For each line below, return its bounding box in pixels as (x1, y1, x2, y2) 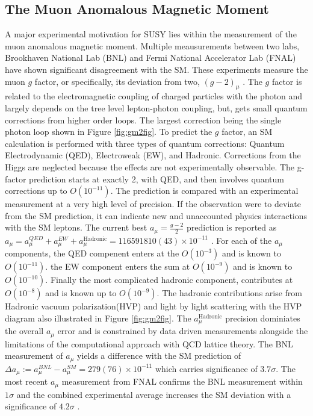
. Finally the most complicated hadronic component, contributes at (45, 273, 293, 286)
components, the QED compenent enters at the (5, 247, 179, 259)
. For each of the (211, 234, 272, 246)
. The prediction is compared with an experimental (110, 184, 299, 197)
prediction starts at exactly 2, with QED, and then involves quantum (29, 172, 284, 185)
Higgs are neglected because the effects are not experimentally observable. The (5, 160, 295, 173)
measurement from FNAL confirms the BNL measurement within (61, 375, 303, 388)
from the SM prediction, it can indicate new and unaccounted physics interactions (5, 209, 308, 222)
